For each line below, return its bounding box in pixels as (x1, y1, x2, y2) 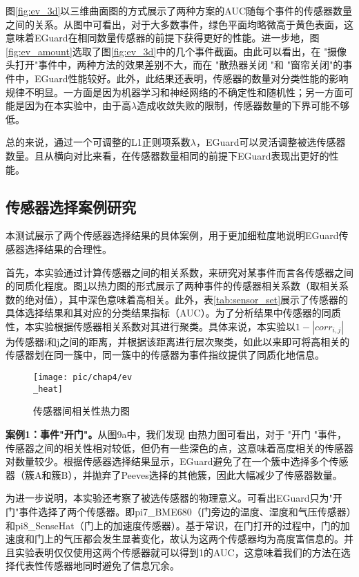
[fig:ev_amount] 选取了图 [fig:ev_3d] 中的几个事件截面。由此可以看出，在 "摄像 (6, 44, 347, 58)
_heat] (33, 384, 63, 394)
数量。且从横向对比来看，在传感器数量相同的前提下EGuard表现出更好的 (6, 148, 329, 162)
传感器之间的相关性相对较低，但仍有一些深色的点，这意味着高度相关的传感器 (6, 440, 353, 455)
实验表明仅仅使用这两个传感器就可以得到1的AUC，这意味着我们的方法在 (14, 545, 341, 559)
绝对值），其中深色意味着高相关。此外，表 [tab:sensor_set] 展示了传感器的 (24, 292, 349, 306)
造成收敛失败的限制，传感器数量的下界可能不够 (137, 98, 350, 113)
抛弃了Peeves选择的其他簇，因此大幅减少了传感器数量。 (92, 467, 342, 482)
